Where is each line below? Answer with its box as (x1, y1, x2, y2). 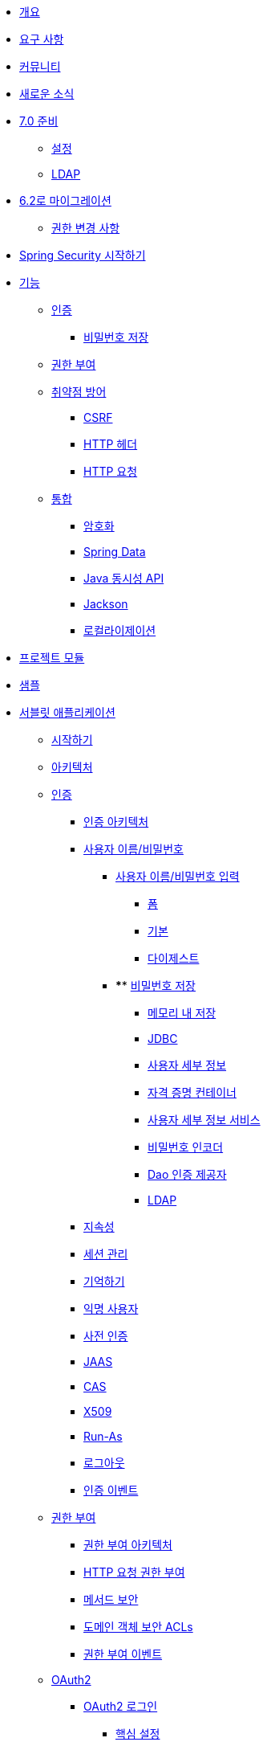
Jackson (83, 597, 128, 611)
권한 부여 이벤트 (83, 1647, 163, 1661)
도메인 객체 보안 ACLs (83, 1620, 193, 1634)
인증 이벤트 (83, 1483, 139, 1497)
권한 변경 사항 (51, 221, 120, 235)
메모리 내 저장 (148, 1006, 216, 1020)
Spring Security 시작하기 (19, 248, 146, 262)
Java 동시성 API (83, 571, 164, 585)
